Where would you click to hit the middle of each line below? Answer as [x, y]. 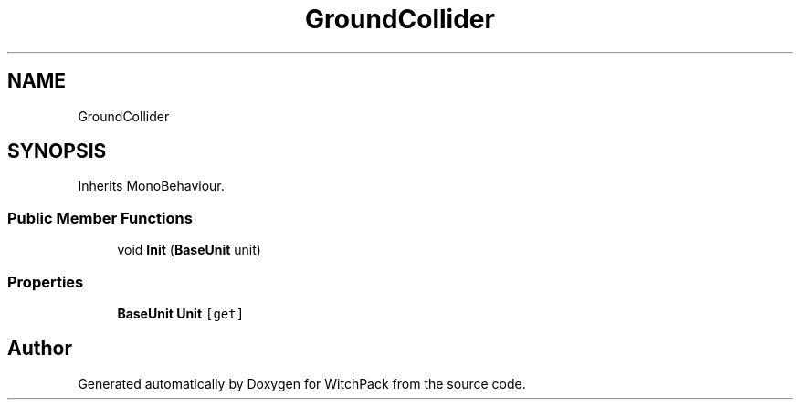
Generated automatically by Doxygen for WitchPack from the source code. [302, 383]
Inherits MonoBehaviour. [151, 186]
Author [40, 349]
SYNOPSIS [57, 151]
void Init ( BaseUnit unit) [189, 250]
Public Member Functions [100, 218]
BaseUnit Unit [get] [181, 313]
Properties [46, 282]
